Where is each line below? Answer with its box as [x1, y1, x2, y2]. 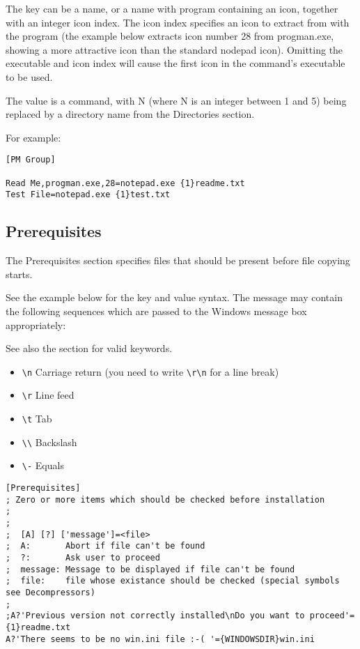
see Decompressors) [6, 587, 95, 597]
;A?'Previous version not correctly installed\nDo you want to [6, 611, 305, 621]
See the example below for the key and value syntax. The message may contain [6, 290, 343, 305]
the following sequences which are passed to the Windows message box [6, 303, 307, 318]
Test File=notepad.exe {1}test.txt [6, 190, 171, 200]
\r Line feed [22, 388, 75, 402]
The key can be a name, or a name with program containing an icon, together [6, 1, 338, 15]
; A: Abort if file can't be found [6, 541, 205, 551]
